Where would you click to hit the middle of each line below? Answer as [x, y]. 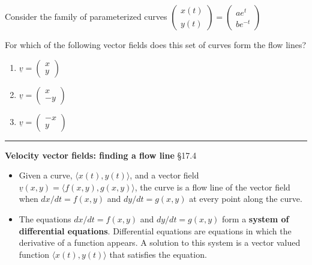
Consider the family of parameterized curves [86, 16]
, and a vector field [164, 175]
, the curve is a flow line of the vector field [212, 187]
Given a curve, [46, 175]
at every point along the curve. [246, 199]
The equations [45, 218]
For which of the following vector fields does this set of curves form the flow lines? [156, 44]
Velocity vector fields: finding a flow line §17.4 [101, 155]
